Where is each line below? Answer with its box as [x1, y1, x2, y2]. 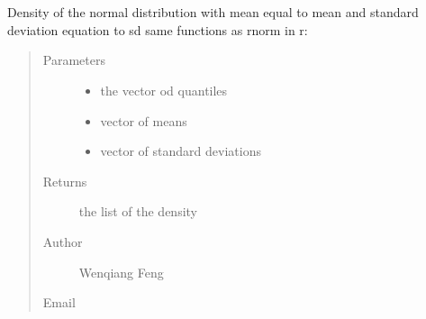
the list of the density [78, 202, 198, 221]
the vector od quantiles [100, 80, 228, 99]
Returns [42, 171, 87, 190]
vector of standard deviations [100, 141, 261, 160]
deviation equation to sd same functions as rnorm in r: [7, 20, 308, 39]
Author [42, 232, 83, 251]
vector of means [100, 111, 187, 130]
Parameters [42, 50, 105, 69]
